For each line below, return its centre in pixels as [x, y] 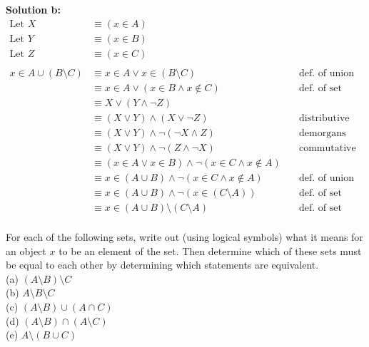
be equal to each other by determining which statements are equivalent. [162, 265]
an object [26, 250]
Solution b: [33, 9]
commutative [327, 148]
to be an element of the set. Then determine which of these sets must [210, 250]
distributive [324, 118]
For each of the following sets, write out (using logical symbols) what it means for [184, 237]
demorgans [322, 133]
